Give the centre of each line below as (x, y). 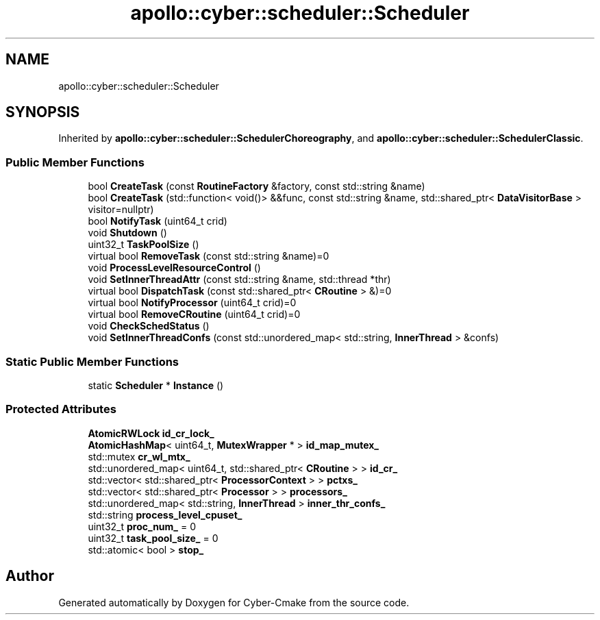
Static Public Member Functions (92, 361)
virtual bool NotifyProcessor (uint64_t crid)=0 (192, 303)
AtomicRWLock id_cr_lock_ (151, 433)
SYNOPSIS (43, 112)
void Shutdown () (127, 233)
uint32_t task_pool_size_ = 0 (153, 538)
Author (30, 576)
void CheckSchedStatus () (149, 326)
